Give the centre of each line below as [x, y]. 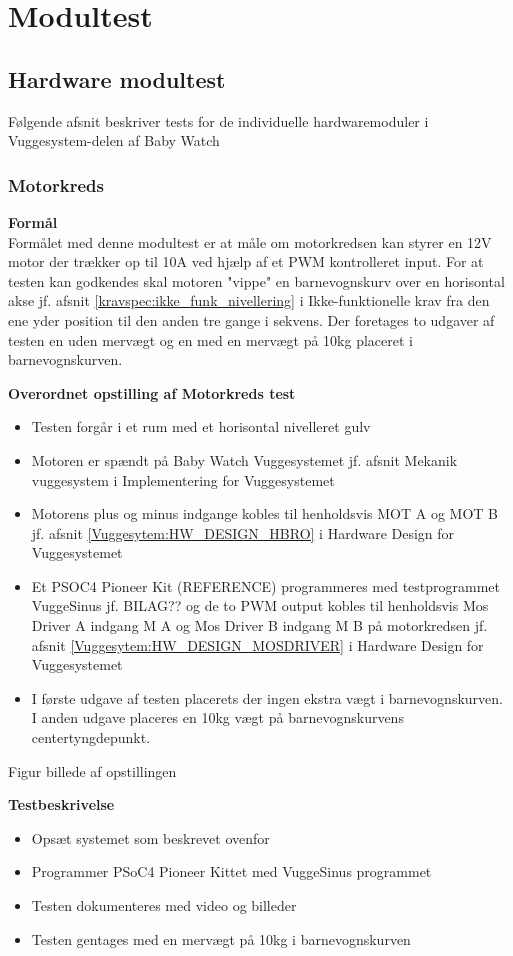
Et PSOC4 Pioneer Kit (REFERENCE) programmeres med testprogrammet [266, 585]
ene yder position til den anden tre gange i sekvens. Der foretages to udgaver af [251, 319]
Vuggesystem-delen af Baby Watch [114, 140]
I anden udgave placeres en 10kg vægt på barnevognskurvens [217, 717]
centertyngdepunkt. [91, 737]
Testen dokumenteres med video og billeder [164, 905]
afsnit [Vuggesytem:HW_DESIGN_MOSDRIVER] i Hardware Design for [257, 644]
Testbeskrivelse [61, 804]
